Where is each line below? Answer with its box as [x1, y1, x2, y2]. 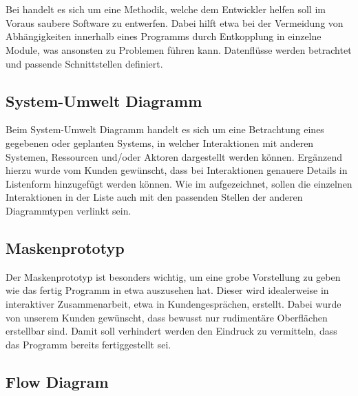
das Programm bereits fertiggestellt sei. [6, 337, 171, 351]
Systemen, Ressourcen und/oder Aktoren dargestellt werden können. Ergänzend [6, 149, 343, 164]
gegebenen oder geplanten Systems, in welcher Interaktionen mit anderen [6, 135, 314, 150]
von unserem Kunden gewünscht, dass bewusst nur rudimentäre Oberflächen [6, 310, 328, 324]
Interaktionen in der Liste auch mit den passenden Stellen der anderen [6, 190, 303, 204]
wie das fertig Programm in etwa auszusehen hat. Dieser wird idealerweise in [6, 283, 329, 297]
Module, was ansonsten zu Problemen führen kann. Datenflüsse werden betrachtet [6, 42, 352, 57]
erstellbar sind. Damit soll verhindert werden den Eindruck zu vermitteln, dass [6, 324, 337, 338]
